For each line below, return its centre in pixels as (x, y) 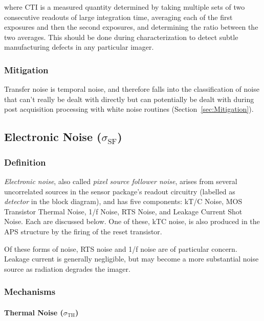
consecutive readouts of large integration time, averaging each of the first (118, 17)
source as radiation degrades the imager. (67, 268)
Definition (25, 162)
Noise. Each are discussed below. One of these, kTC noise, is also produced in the (132, 221)
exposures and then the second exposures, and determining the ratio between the (131, 27)
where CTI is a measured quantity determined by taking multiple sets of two (125, 7)
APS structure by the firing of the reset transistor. (83, 231)
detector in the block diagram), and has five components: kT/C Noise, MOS (123, 201)
